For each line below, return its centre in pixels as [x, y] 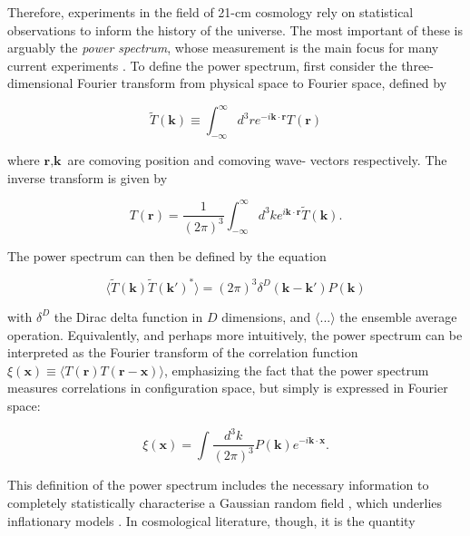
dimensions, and [266, 316]
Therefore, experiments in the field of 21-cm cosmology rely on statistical [211, 12]
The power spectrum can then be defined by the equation [167, 255]
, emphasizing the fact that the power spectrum [296, 370]
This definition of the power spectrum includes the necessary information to [218, 485]
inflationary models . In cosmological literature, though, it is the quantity [211, 520]
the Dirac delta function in [128, 316]
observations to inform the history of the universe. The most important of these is [235, 29]
